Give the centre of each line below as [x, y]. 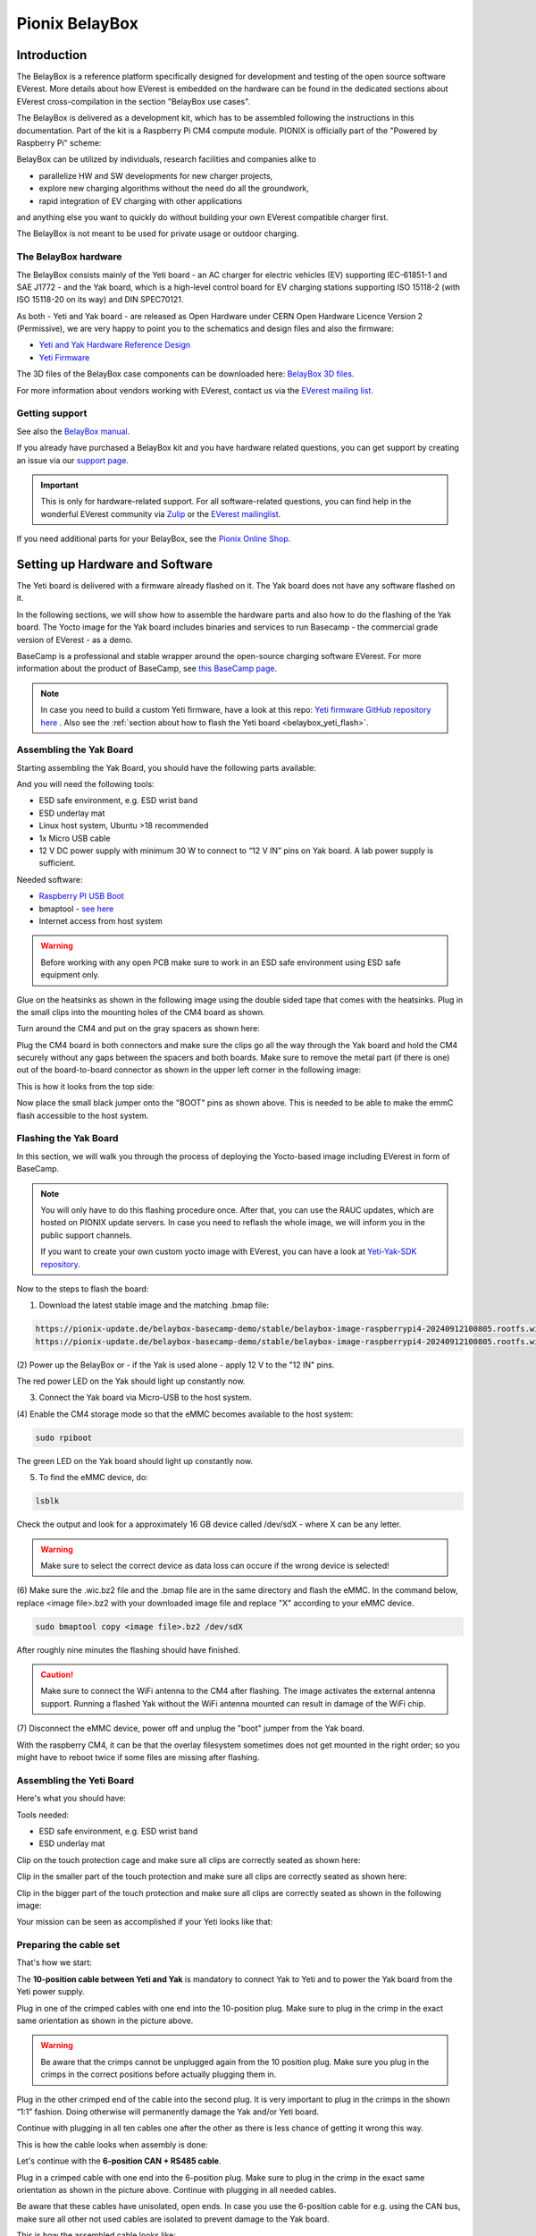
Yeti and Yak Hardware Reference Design [115, 345]
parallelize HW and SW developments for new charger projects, [156, 175]
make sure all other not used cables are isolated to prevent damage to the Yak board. [173, 2219]
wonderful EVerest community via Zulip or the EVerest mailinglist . [161, 513]
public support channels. [87, 1235]
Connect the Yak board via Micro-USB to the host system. [145, 1397]
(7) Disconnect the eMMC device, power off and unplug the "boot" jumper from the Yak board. [191, 1728]
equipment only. [70, 975]
